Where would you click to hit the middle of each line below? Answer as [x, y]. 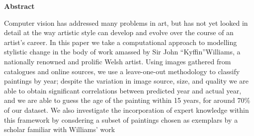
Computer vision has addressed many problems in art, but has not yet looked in [126, 23]
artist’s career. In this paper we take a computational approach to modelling [121, 42]
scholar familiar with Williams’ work [60, 129]
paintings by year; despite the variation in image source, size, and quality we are [126, 81]
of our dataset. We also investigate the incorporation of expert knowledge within [127, 110]
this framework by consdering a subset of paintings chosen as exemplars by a [121, 119]
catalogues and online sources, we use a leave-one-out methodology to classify [122, 71]
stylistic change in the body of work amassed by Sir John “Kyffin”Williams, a [122, 52]
